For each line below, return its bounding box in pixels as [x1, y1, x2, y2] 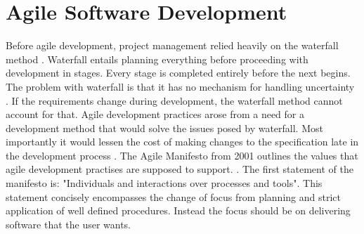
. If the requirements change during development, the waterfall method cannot [6, 93, 343, 108]
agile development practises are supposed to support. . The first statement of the [6, 162, 353, 176]
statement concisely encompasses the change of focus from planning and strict [6, 189, 341, 204]
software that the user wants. [6, 216, 131, 231]
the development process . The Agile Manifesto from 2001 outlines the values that [6, 148, 358, 162]
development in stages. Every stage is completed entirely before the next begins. [6, 65, 351, 80]
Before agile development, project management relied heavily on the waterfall [6, 38, 339, 53]
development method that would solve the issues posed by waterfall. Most [6, 120, 323, 135]
